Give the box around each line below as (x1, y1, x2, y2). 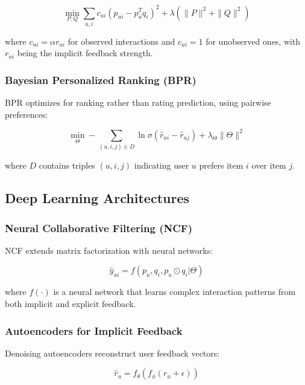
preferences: (5, 108, 48, 120)
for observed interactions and (68, 34, 175, 47)
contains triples (39, 159, 95, 172)
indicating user (134, 159, 189, 172)
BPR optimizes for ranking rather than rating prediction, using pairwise (5, 96, 271, 109)
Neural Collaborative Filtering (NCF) (5, 220, 192, 235)
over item (251, 159, 286, 172)
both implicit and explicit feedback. (5, 297, 136, 310)
